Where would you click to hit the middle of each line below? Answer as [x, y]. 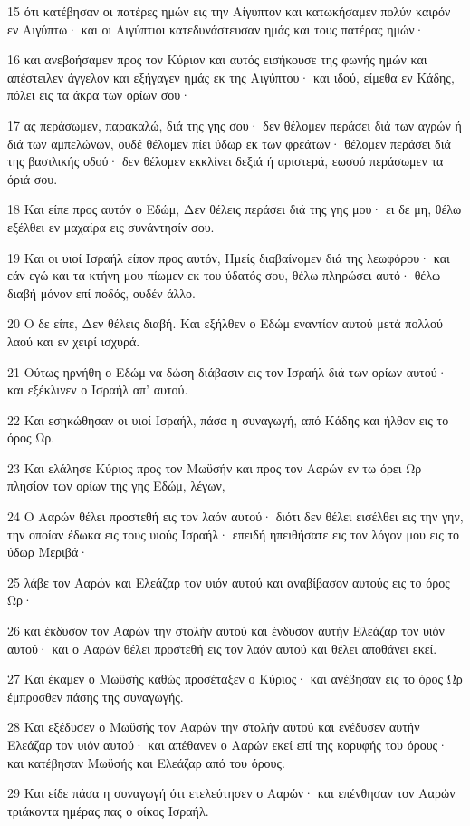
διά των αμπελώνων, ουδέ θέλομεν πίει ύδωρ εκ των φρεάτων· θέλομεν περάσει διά [229, 143]
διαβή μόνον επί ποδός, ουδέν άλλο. [101, 292]
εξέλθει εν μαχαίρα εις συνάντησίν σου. [111, 226]
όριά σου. [33, 178]
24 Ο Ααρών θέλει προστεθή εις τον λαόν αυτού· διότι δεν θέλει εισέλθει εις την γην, [235, 516]
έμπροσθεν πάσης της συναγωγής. [96, 696]
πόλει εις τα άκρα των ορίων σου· [99, 95]
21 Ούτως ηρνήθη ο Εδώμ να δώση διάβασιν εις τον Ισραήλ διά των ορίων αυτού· [227, 371]
